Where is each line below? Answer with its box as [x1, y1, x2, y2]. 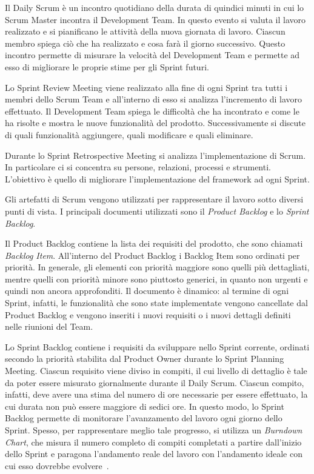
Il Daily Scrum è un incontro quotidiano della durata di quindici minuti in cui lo [5, 1, 304, 13]
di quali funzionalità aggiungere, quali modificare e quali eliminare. [5, 128, 253, 141]
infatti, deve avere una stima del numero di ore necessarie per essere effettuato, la [5, 388, 308, 401]
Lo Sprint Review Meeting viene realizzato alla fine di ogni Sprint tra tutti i [5, 81, 288, 93]
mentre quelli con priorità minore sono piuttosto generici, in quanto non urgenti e [5, 272, 308, 285]
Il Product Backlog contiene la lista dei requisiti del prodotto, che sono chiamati [5, 237, 303, 250]
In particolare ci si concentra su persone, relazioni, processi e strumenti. [5, 161, 271, 173]
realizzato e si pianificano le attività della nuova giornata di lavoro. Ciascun [5, 25, 286, 38]
